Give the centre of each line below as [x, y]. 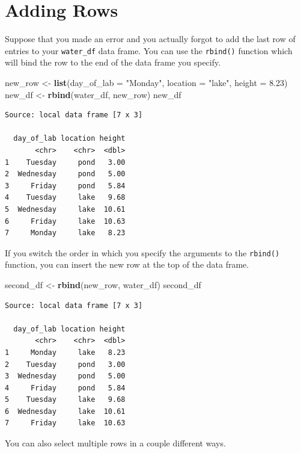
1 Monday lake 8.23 [65, 352]
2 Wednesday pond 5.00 [65, 174]
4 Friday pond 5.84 [65, 388]
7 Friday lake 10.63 [65, 423]
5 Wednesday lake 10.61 [65, 209]
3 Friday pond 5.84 [65, 186]
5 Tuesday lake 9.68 [65, 400]
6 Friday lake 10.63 [65, 221]
